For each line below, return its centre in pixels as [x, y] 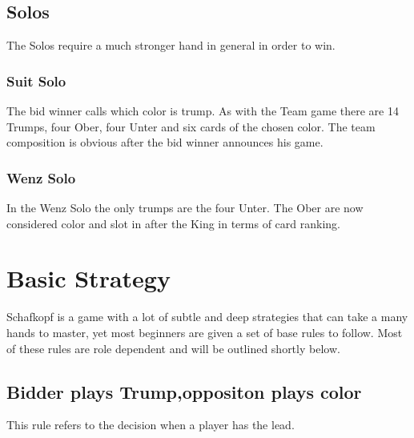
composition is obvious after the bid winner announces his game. [165, 142]
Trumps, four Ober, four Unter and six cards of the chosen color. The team [191, 126]
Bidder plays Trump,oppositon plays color [184, 391]
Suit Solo [36, 80]
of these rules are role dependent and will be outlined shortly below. [173, 348]
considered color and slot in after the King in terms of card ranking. [173, 223]
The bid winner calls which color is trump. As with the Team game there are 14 [203, 111]
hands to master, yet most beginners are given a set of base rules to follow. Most [205, 332]
